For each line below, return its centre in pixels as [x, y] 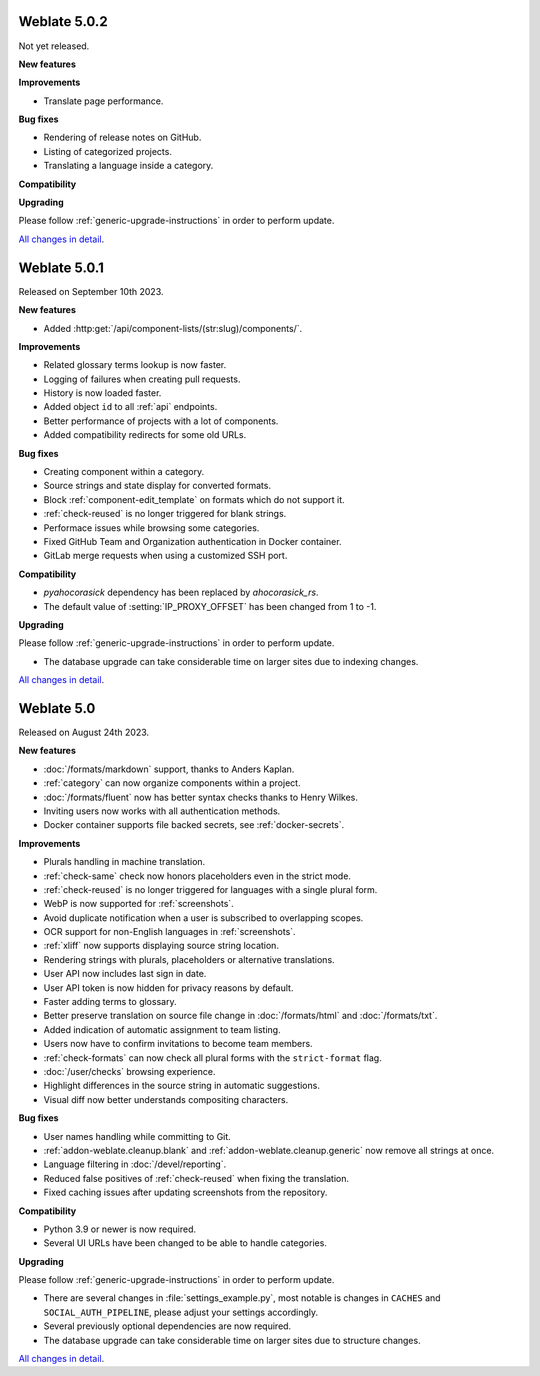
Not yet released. [54, 46]
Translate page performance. [103, 101]
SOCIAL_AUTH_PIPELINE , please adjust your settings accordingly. [181, 1312]
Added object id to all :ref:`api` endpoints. [130, 407]
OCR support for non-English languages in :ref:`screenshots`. [169, 932]
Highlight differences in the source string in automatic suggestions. [181, 1086]
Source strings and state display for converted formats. [157, 486]
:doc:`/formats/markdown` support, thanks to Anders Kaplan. [169, 769]
